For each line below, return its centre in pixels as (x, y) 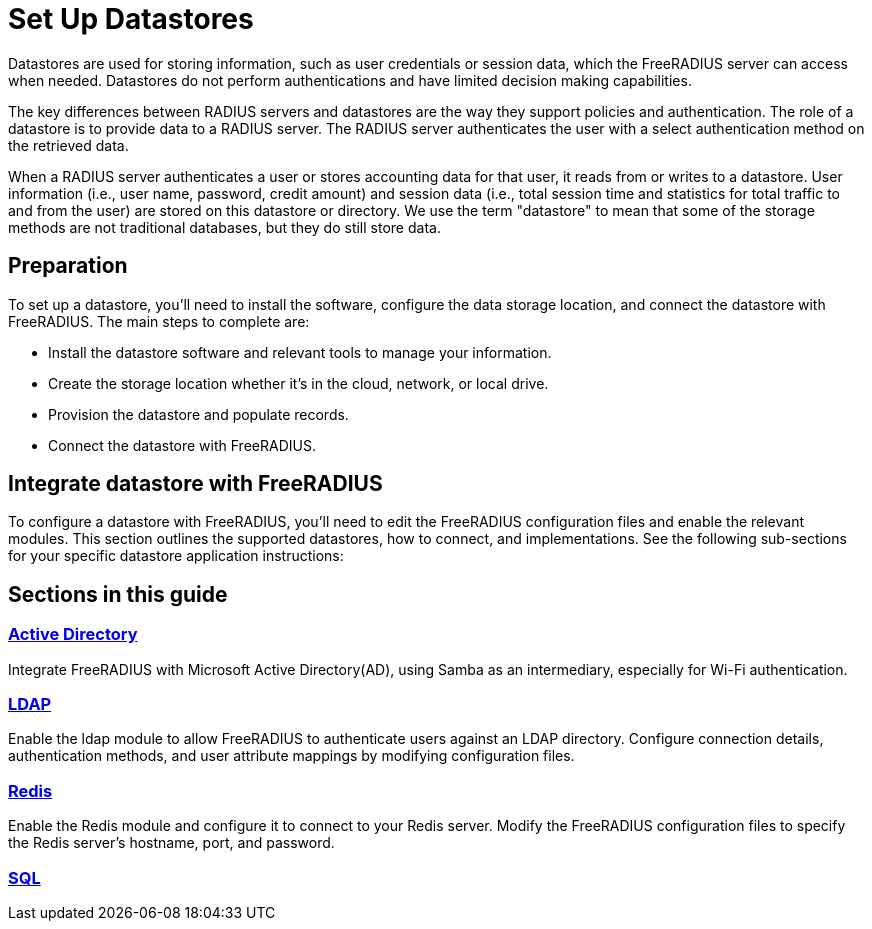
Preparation (68, 266)
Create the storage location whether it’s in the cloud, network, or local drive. (298, 383)
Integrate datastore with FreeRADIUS (195, 484)
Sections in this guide (118, 594)
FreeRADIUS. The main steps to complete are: (159, 321)
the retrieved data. (68, 145)
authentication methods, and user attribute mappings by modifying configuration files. (291, 756)
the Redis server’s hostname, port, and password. (171, 843)
